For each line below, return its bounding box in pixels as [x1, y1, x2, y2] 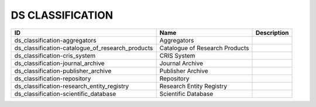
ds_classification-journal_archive [14, 59, 105, 67]
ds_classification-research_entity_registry [14, 82, 129, 90]
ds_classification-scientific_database [14, 90, 116, 98]
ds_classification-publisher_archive [14, 67, 112, 75]
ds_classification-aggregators [14, 36, 97, 44]
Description [255, 28, 289, 37]
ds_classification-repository [14, 74, 91, 83]
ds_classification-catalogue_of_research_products [14, 44, 153, 52]
